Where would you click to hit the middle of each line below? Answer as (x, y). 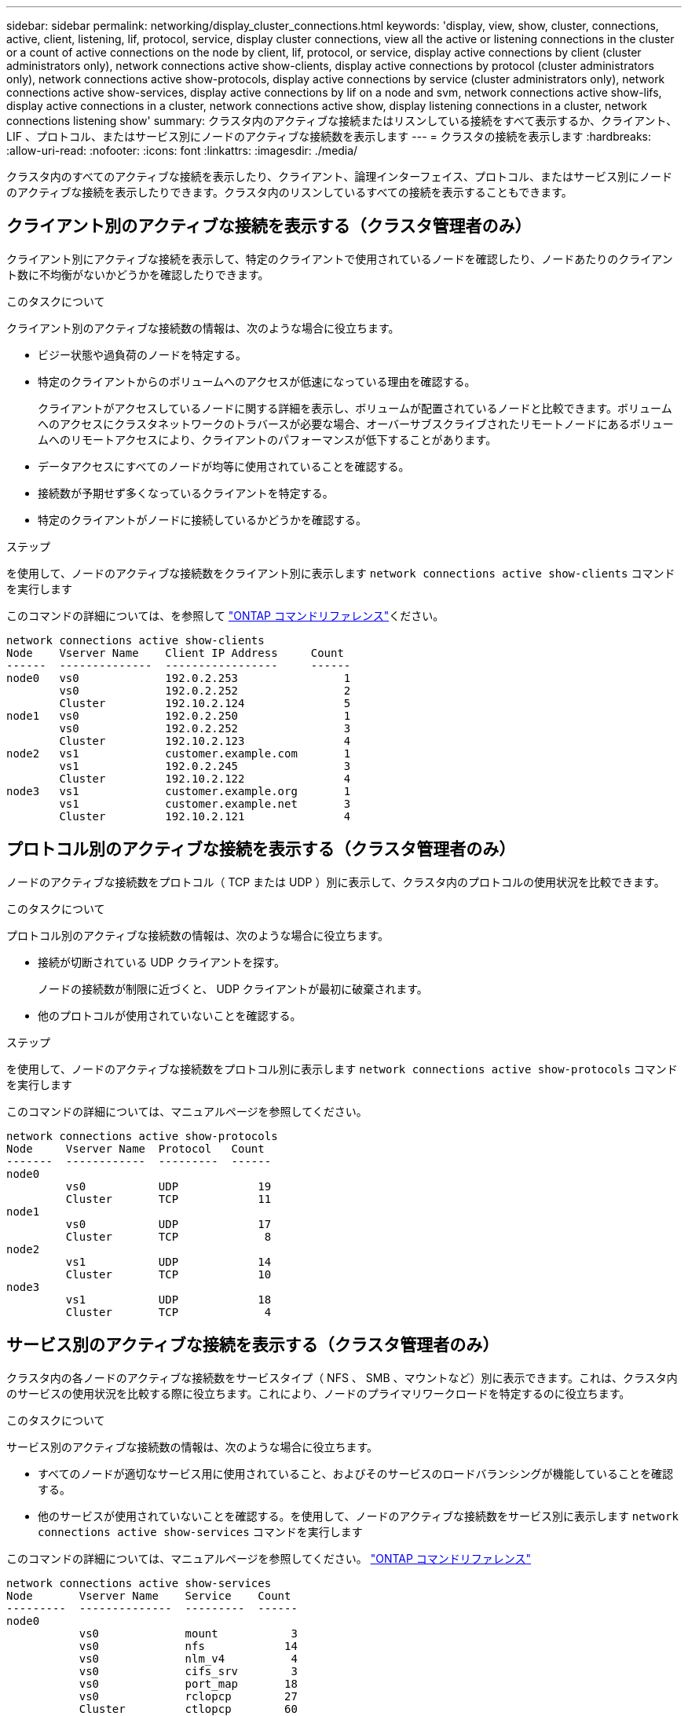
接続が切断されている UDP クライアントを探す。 (161, 962)
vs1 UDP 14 (168, 1261)
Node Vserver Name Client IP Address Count (175, 653)
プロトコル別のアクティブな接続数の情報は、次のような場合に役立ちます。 (198, 935)
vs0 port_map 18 (188, 1683)
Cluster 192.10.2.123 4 (205, 741)
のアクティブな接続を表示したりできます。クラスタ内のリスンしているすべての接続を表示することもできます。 (289, 192)
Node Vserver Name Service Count (149, 1595)
